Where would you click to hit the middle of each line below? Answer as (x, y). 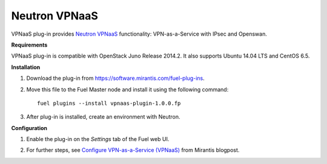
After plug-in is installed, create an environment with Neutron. (103, 117)
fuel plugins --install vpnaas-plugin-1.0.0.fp (109, 103)
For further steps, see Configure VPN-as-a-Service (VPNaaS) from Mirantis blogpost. (133, 150)
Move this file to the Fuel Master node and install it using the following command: (127, 89)
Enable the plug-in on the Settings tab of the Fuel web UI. (98, 139)
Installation (26, 67)
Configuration (29, 128)
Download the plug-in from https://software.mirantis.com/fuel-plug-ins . (116, 78)
